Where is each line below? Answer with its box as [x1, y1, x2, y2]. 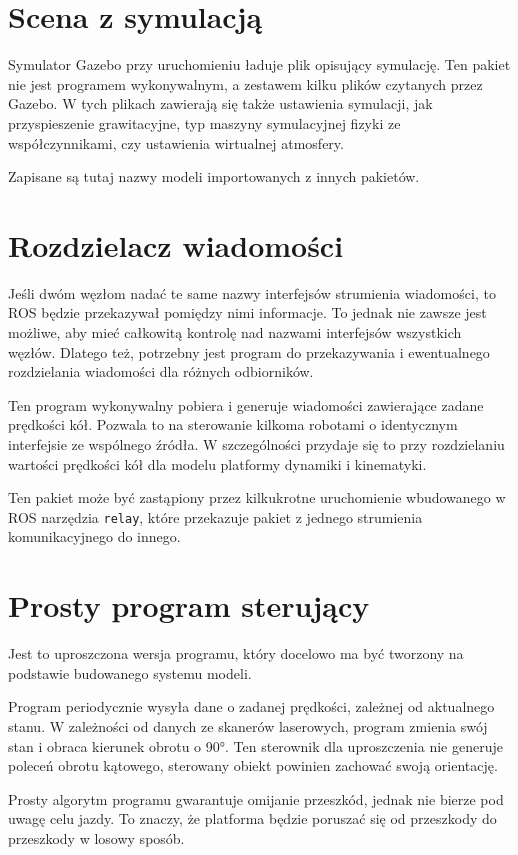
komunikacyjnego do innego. [8, 526, 181, 547]
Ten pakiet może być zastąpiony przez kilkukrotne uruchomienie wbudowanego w [8, 487, 506, 508]
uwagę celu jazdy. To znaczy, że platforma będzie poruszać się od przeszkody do [8, 808, 497, 829]
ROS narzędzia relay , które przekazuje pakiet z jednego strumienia [8, 506, 423, 527]
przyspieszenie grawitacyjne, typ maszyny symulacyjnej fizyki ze [8, 112, 401, 133]
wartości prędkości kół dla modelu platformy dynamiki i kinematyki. [8, 453, 427, 474]
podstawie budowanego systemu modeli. [8, 662, 252, 683]
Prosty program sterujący [8, 585, 370, 626]
